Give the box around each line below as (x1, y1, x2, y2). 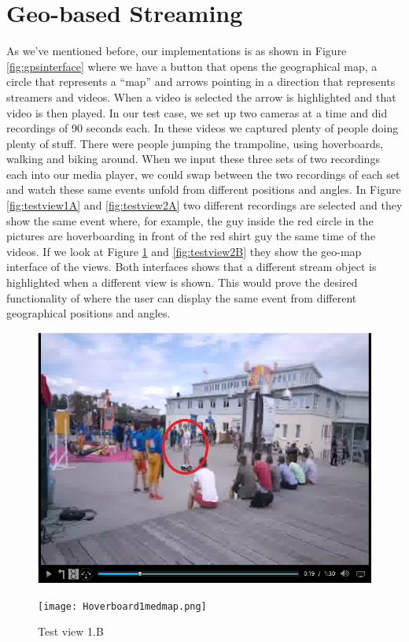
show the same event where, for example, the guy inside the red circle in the (6, 212, 374, 228)
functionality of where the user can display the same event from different (6, 289, 357, 306)
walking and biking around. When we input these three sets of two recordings (6, 150, 380, 167)
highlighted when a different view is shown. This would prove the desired (6, 274, 358, 291)
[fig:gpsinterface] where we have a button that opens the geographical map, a (6, 58, 378, 74)
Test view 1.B (38, 623, 104, 640)
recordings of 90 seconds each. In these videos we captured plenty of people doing (6, 120, 399, 136)
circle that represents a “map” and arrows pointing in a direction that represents (6, 73, 396, 90)
